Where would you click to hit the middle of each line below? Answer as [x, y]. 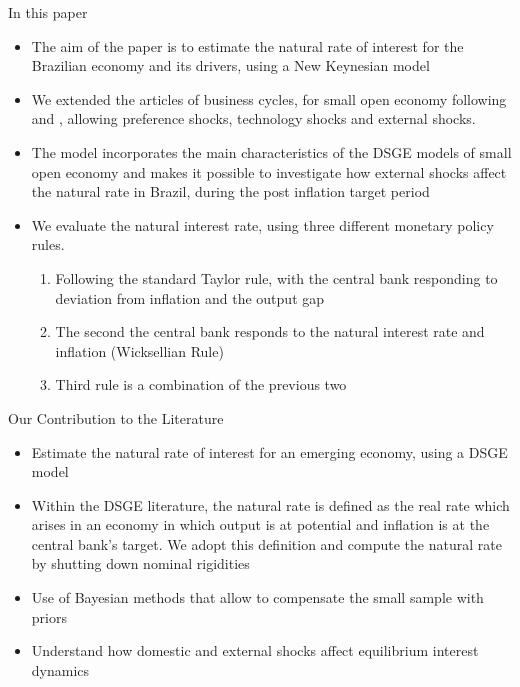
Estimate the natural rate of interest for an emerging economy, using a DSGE [269, 451]
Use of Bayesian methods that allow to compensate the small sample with [257, 597]
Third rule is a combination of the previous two [201, 384]
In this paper [48, 12]
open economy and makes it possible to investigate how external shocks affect [269, 171]
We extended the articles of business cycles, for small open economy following [269, 98]
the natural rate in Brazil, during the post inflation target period [230, 191]
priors [49, 616]
